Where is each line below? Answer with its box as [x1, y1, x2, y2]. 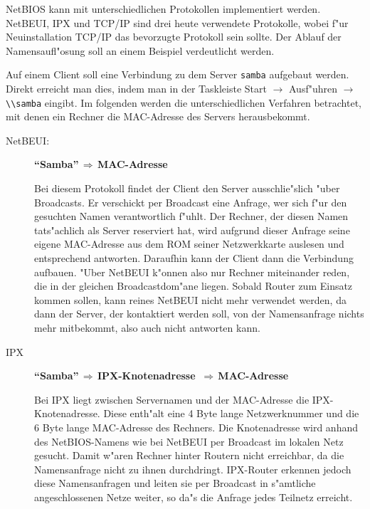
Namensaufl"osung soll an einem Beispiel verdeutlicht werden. [6, 43, 275, 58]
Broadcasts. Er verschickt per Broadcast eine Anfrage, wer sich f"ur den [34, 194, 347, 209]
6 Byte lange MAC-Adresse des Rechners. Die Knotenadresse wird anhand [34, 419, 358, 434]
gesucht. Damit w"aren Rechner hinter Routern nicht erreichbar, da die [34, 448, 344, 463]
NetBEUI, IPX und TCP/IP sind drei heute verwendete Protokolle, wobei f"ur [6, 15, 349, 30]
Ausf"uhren [289, 81, 337, 96]
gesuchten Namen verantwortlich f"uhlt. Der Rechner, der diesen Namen [34, 209, 349, 224]
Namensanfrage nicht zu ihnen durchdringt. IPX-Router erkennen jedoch [34, 461, 351, 476]
